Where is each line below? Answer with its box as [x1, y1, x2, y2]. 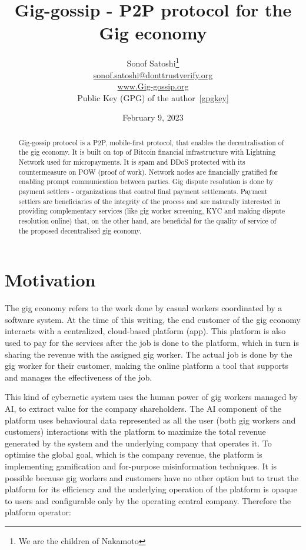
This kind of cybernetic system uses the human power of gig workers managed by [5, 391, 298, 403]
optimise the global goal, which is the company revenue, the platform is [5, 448, 262, 461]
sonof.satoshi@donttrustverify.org [93, 68, 213, 81]
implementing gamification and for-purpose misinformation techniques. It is [5, 459, 277, 472]
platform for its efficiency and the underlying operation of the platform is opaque [5, 483, 297, 495]
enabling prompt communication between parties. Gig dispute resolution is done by [18, 176, 274, 186]
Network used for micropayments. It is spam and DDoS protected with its [18, 157, 245, 167]
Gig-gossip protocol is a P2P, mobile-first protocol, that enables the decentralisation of [18, 137, 284, 147]
